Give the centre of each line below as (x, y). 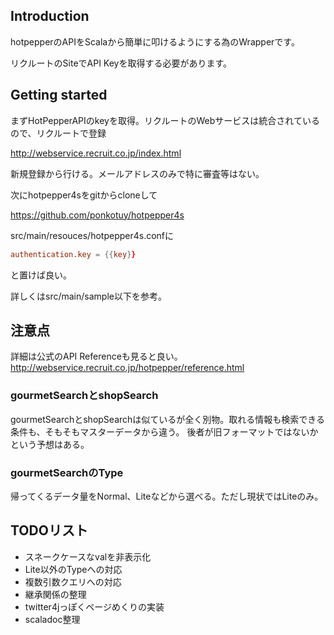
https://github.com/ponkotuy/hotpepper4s (97, 215)
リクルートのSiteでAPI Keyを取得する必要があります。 (121, 63)
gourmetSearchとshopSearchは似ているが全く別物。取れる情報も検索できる (168, 419)
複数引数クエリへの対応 (73, 581)
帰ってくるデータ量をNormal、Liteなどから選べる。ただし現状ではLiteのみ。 (167, 496)
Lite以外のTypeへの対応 (73, 569)
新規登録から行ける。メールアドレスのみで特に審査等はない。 (137, 173)
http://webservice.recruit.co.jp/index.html (96, 153)
